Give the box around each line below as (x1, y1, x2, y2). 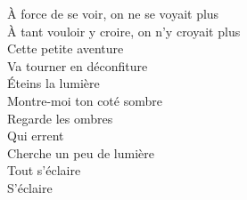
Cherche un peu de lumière (7, 143, 154, 162)
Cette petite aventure (7, 39, 124, 58)
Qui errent (7, 126, 64, 145)
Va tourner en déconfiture (7, 56, 148, 75)
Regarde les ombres (7, 108, 113, 127)
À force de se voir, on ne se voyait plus (7, 4, 219, 22)
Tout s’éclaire (7, 161, 81, 180)
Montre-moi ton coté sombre (7, 91, 162, 109)
